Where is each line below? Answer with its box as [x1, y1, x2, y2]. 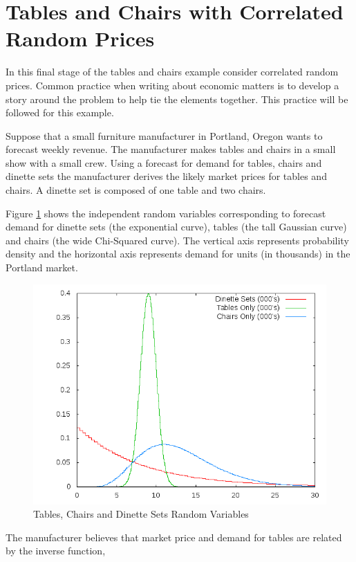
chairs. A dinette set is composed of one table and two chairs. [6, 183, 266, 197]
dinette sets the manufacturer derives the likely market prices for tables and [6, 169, 327, 183]
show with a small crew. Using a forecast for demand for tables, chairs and [6, 155, 322, 170]
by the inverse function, [6, 543, 106, 558]
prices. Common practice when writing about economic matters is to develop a [6, 78, 339, 92]
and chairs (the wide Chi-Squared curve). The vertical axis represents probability [6, 233, 349, 247]
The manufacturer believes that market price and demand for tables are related [6, 529, 342, 544]
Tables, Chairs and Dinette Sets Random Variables [33, 507, 249, 521]
